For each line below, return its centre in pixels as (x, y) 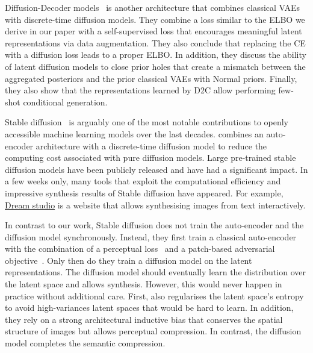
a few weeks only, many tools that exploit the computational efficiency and (143, 181)
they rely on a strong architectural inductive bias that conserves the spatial (144, 319)
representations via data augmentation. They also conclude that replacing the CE (155, 42)
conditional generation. (65, 102)
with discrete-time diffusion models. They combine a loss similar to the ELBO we (155, 19)
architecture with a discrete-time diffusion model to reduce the (151, 145)
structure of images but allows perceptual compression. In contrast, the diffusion (153, 331)
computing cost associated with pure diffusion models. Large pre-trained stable (150, 158)
